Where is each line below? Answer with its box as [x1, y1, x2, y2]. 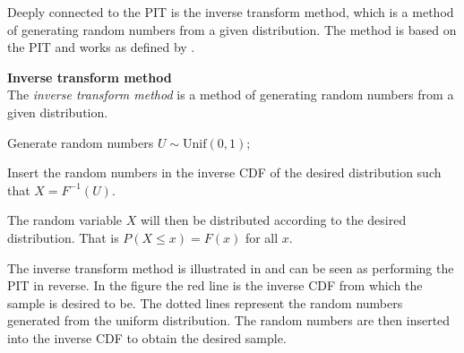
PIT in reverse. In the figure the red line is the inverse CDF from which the [7, 276, 423, 295]
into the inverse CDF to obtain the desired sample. [7, 328, 287, 347]
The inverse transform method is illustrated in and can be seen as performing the [7, 258, 454, 277]
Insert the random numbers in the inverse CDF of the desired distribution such [7, 163, 442, 182]
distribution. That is [7, 228, 119, 246]
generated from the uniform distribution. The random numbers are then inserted [7, 311, 451, 330]
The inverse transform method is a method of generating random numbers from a [7, 85, 454, 104]
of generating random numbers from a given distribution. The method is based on [7, 20, 457, 39]
